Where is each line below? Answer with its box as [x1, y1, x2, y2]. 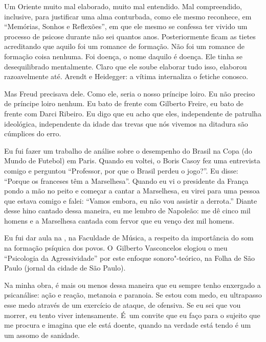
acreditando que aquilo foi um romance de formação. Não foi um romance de [4, 41, 245, 52]
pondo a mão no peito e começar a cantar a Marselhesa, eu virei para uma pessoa [4, 185, 260, 196]
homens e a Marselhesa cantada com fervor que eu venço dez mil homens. [4, 215, 234, 226]
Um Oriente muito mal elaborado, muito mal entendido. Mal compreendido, [4, 1, 242, 11]
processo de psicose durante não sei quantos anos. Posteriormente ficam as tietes [4, 31, 256, 41]
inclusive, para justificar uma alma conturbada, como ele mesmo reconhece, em [4, 11, 252, 21]
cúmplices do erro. [4, 128, 61, 139]
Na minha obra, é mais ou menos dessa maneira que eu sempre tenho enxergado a [4, 279, 261, 290]
